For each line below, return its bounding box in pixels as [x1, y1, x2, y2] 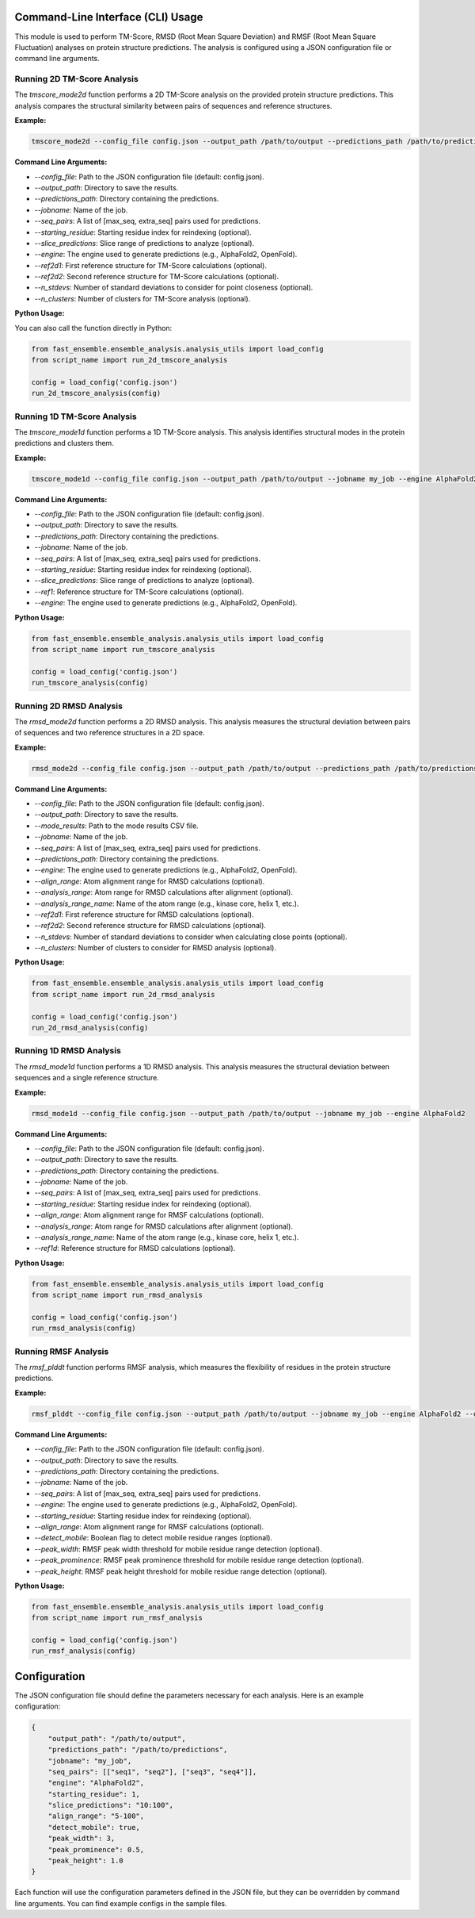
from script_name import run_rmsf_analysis [31, 1613, 203, 1622]
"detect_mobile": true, [47, 1823, 140, 1832]
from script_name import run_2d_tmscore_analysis [31, 355, 228, 365]
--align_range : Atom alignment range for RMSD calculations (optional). [34, 877, 265, 886]
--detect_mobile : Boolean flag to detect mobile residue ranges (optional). [34, 1533, 273, 1543]
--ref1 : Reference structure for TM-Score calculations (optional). [34, 587, 245, 596]
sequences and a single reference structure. [14, 1073, 160, 1083]
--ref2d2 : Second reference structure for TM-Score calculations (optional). [34, 272, 279, 282]
